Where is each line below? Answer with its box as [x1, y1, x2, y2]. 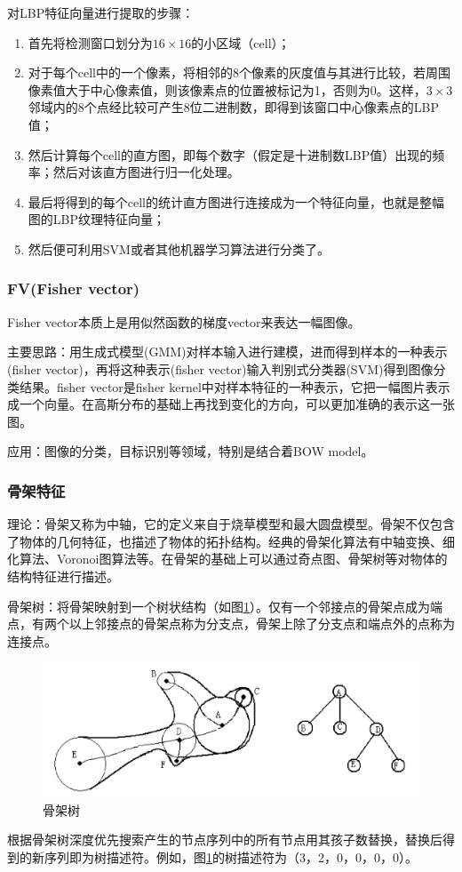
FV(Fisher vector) [7, 277, 140, 300]
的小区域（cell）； [191, 33, 291, 52]
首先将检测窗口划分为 [28, 33, 153, 52]
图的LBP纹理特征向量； [28, 210, 165, 228]
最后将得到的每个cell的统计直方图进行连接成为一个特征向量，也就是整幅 [28, 192, 445, 211]
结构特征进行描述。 [7, 566, 119, 585]
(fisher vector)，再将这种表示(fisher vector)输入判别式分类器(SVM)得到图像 [7, 359, 434, 378]
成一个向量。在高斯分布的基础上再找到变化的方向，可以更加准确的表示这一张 [7, 395, 455, 413]
